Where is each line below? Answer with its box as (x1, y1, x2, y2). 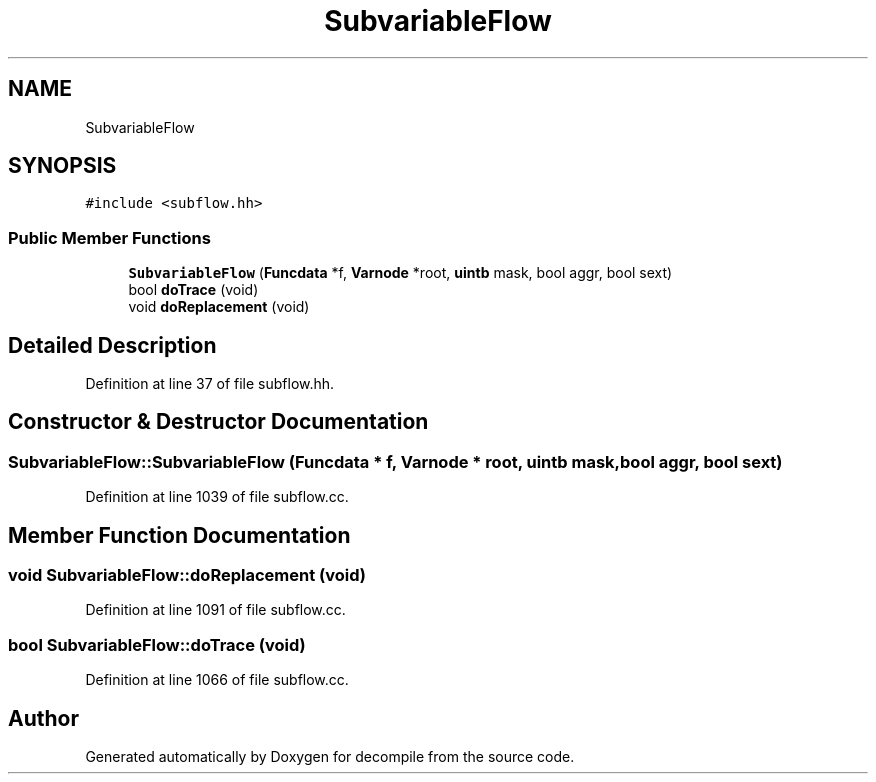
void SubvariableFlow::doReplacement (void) (8, 565, 366, 586)
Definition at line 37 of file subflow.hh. (85, 375, 335, 393)
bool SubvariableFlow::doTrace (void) (8, 634, 306, 655)
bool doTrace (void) (128, 281, 259, 299)
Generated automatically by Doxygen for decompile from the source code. (85, 748, 575, 766)
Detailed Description (8, 332, 217, 358)
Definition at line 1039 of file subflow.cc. (85, 488, 349, 506)
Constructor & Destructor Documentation (8, 409, 429, 435)
